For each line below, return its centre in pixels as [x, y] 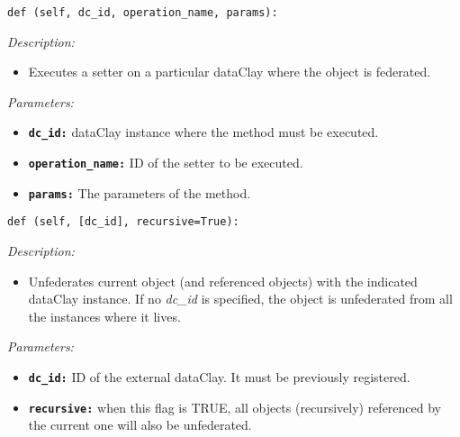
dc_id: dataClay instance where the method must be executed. [203, 132]
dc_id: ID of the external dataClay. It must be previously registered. [219, 377]
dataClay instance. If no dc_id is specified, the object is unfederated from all [240, 299]
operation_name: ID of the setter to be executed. [166, 163]
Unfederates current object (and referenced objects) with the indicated [223, 281]
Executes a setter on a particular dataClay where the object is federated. [230, 72]
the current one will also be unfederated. [140, 425]
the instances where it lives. [104, 316]
